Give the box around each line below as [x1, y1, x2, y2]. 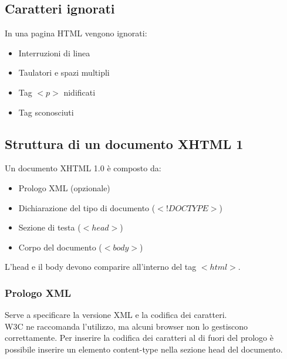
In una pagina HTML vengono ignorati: [5, 27, 147, 39]
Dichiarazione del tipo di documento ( [18, 201, 156, 214]
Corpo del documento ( [18, 241, 102, 253]
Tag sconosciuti [18, 106, 74, 118]
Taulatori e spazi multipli [18, 66, 110, 79]
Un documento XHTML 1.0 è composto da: [5, 162, 161, 174]
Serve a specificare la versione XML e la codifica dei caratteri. [5, 309, 227, 321]
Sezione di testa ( [18, 221, 81, 233]
